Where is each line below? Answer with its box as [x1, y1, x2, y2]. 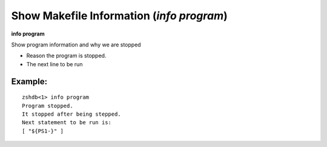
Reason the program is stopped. [26, 52, 107, 60]
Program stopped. [22, 102, 73, 109]
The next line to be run [26, 60, 83, 67]
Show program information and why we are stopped [11, 41, 142, 48]
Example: [11, 76, 48, 87]
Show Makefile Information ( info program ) [11, 9, 228, 22]
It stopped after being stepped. [22, 110, 121, 117]
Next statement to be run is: [22, 119, 112, 126]
